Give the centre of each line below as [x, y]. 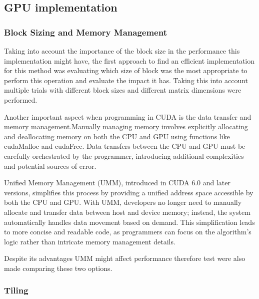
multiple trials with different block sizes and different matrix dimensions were [123, 90]
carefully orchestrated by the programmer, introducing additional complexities [124, 156]
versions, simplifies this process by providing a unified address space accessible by [129, 192]
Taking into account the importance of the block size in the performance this [122, 51]
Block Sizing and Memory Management [85, 32]
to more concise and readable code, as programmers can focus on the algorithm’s [128, 232]
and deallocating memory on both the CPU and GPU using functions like [117, 136]
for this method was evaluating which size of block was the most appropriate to [126, 70]
